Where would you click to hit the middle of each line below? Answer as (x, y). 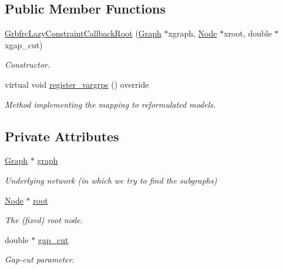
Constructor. (28, 64)
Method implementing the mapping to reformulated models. (110, 104)
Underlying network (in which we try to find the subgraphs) (111, 180)
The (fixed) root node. (44, 220)
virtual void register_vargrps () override (77, 84)
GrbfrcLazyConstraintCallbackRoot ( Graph (83, 33)
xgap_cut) (24, 44)
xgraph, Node (193, 33)
